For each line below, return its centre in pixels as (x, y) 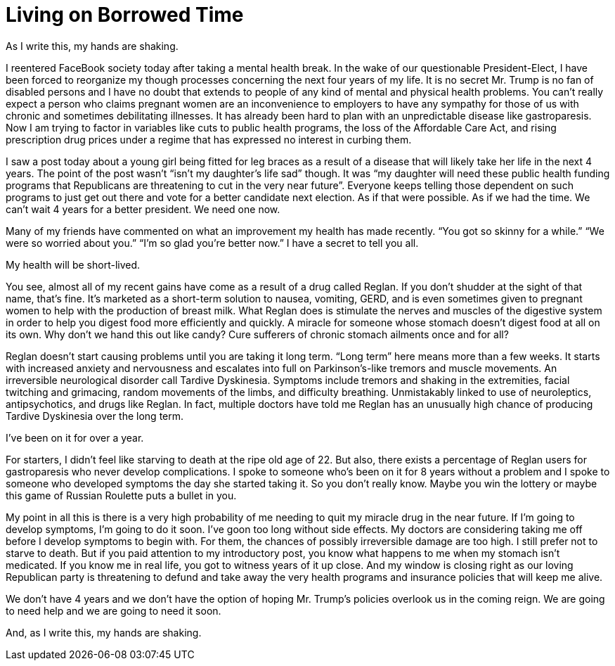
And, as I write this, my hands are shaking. (104, 632)
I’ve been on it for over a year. (75, 437)
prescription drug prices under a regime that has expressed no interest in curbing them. (209, 139)
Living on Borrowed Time (125, 15)
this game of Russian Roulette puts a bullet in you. (121, 495)
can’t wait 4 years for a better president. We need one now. (143, 209)
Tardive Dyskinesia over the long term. (95, 416)
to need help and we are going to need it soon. (114, 610)
